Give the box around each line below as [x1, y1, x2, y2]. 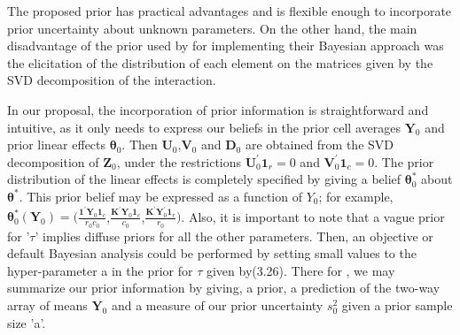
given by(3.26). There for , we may [206, 261, 395, 279]
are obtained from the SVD [245, 135, 394, 154]
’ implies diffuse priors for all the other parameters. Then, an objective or [35, 226, 433, 245]
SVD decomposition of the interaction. [7, 71, 216, 89]
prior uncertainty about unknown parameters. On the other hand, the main [7, 19, 417, 37]
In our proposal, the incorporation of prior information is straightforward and [7, 100, 429, 118]
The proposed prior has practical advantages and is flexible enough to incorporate [7, 2, 452, 19]
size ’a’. [7, 313, 46, 331]
